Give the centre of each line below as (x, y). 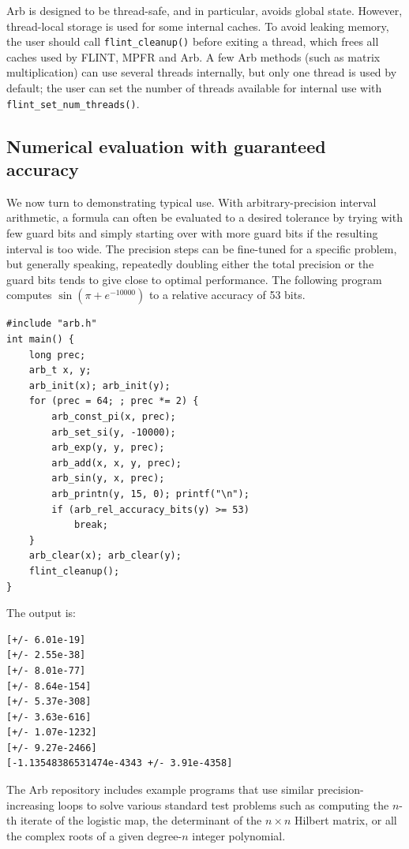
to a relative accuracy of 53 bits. (227, 295)
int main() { (40, 340)
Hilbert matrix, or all (346, 820)
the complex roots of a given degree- (94, 835)
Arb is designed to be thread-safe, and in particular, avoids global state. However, (204, 10)
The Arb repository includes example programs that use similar (160, 789)
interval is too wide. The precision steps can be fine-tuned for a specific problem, (202, 248)
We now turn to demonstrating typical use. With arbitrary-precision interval (191, 202)
